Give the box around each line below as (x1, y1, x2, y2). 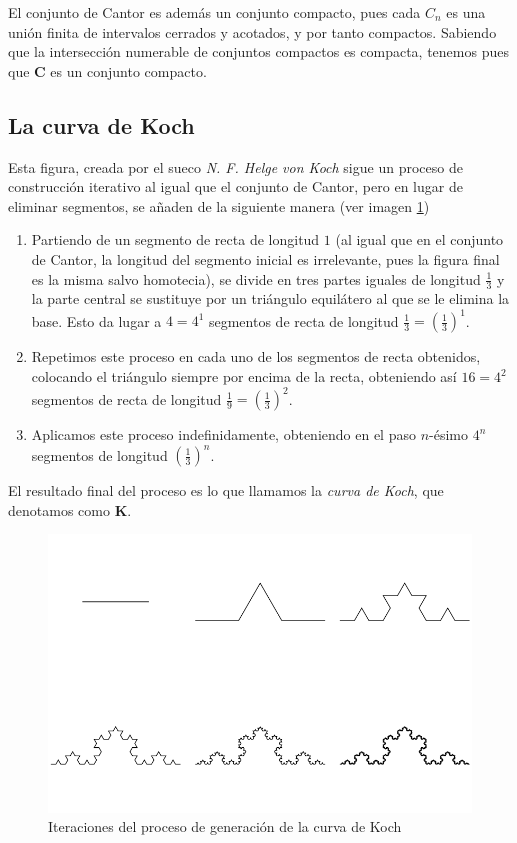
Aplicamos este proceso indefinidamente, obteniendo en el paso (31, 424, 416, 445)
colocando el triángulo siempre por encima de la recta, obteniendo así (31, 366, 457, 387)
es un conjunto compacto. (50, 60, 207, 81)
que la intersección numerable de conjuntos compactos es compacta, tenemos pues (8, 41, 509, 62)
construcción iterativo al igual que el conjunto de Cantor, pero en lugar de (8, 176, 463, 197)
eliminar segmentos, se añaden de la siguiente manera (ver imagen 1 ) (8, 195, 430, 216)
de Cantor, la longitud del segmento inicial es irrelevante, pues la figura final (31, 248, 500, 269)
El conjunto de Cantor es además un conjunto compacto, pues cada (8, 2, 421, 22)
